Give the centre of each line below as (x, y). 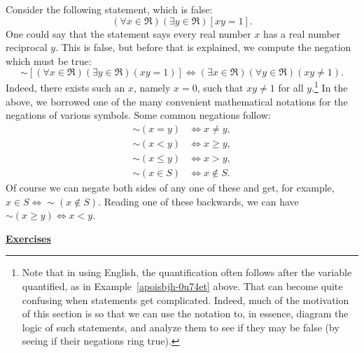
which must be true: (49, 60)
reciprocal (27, 47)
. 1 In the (330, 87)
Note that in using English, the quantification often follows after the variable (187, 272)
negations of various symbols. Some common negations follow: (138, 115)
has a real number (302, 33)
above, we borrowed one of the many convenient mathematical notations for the (177, 101)
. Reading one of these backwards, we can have (198, 201)
